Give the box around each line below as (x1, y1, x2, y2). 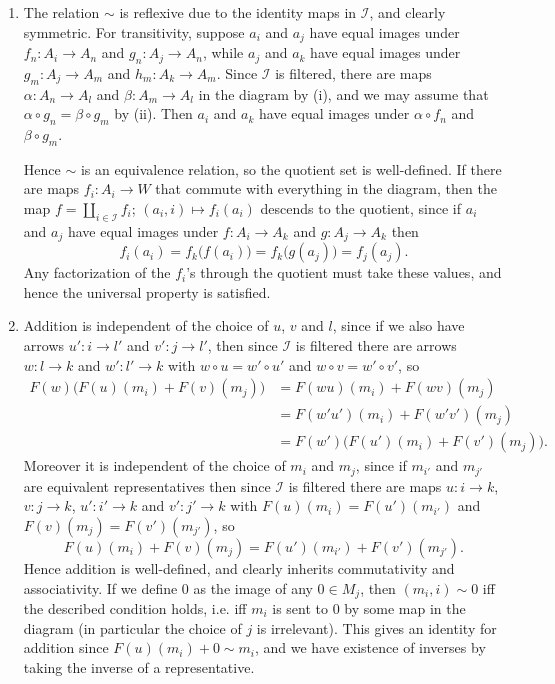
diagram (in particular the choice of (23, 617, 242, 638)
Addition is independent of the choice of (23, 315, 269, 336)
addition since (23, 637, 109, 658)
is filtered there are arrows (295, 335, 457, 356)
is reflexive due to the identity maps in (119, 2, 357, 22)
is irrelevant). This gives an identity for (256, 617, 497, 638)
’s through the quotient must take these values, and (186, 262, 502, 283)
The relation (23, 2, 100, 22)
